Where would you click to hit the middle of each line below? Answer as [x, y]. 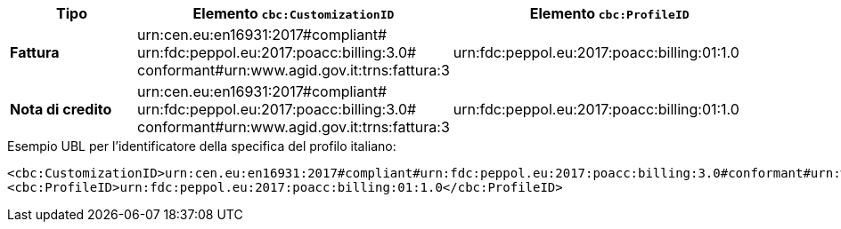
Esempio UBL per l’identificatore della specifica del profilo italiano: [202, 146]
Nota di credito [61, 109]
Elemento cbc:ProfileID [609, 13]
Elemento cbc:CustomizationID [294, 13]
